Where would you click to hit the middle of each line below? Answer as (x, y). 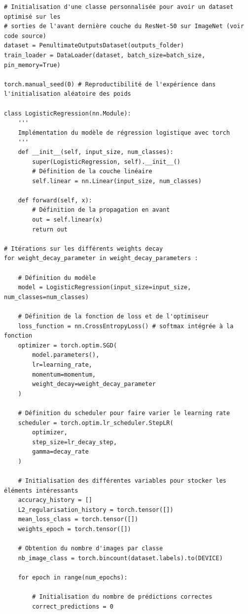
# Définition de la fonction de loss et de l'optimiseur (113, 316)
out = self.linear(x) (68, 220)
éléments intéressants (41, 490)
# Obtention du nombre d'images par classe (90, 549)
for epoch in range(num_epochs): (73, 578)
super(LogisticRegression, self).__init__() (106, 162)
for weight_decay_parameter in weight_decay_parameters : (101, 258)
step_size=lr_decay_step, (75, 442)
